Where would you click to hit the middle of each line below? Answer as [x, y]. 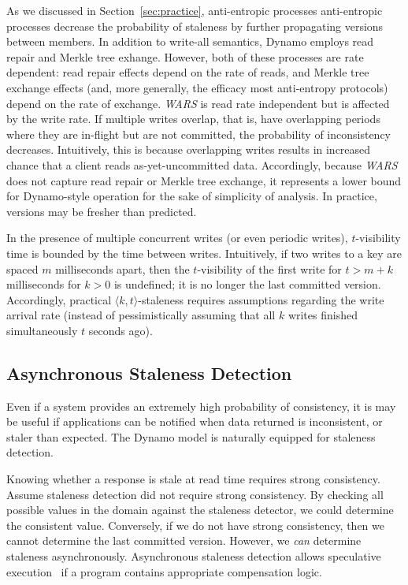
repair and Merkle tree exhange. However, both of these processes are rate [185, 56]
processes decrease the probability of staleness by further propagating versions [195, 26]
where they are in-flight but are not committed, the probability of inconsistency [198, 134]
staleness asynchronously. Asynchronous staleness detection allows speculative [194, 556]
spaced [22, 268]
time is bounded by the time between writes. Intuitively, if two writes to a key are [204, 253]
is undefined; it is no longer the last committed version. [247, 284]
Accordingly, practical [59, 299]
